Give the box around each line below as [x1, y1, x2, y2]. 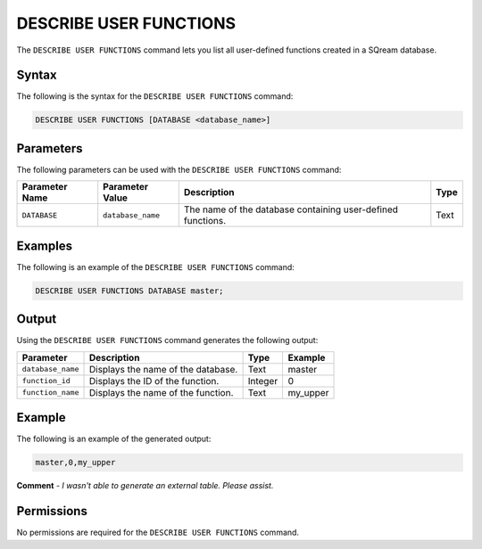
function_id [21, 376, 71, 386]
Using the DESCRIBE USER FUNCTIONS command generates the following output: [16, 335, 319, 346]
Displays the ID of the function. [88, 374, 220, 387]
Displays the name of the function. [88, 386, 234, 398]
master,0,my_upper [35, 457, 116, 468]
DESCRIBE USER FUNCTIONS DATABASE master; [35, 285, 224, 296]
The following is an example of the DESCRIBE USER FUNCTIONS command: [16, 261, 295, 272]
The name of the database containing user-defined [183, 203, 399, 216]
